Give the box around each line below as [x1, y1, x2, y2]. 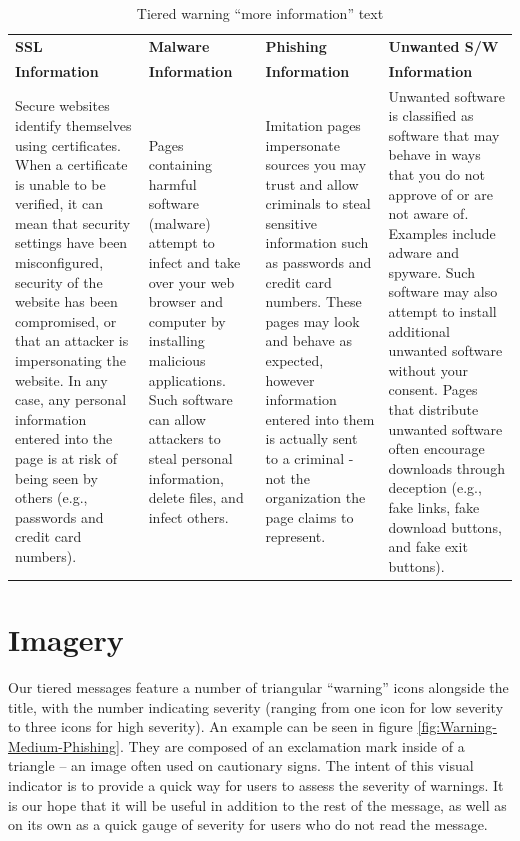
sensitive [265, 212, 318, 233]
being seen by [15, 467, 98, 488]
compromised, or [15, 310, 117, 331]
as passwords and [265, 252, 372, 273]
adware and [388, 242, 459, 263]
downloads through [388, 457, 505, 478]
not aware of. [388, 203, 469, 224]
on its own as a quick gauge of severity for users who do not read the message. [8, 814, 488, 835]
